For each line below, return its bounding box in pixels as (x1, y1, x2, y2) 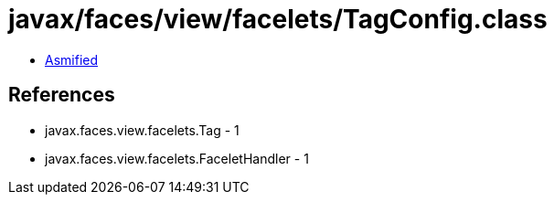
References (8, 83, 115, 107)
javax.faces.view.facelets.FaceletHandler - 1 (45, 150, 309, 166)
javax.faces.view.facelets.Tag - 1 (45, 122, 240, 138)
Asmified (45, 51, 99, 68)
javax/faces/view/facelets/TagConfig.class (8, 4, 548, 35)
